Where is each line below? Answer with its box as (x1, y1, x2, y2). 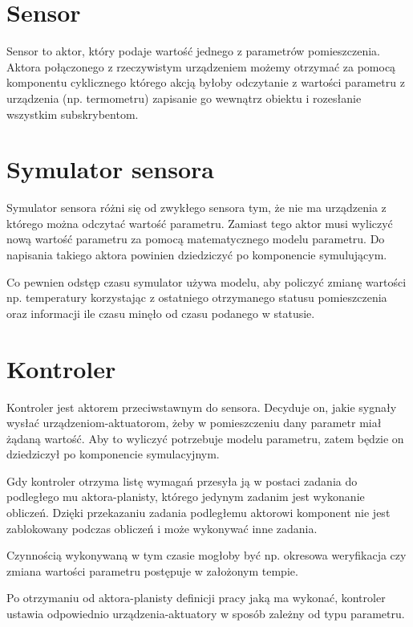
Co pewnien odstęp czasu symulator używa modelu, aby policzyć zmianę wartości (6, 273, 407, 290)
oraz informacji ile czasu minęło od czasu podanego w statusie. (6, 304, 315, 321)
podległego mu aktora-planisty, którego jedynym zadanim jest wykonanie (6, 488, 365, 505)
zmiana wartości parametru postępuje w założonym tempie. (6, 562, 298, 579)
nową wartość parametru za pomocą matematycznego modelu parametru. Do (6, 230, 385, 247)
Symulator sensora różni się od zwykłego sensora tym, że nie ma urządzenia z (6, 199, 387, 216)
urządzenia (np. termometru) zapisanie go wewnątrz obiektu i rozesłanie (6, 89, 362, 106)
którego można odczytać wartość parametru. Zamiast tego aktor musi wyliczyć (6, 214, 393, 231)
